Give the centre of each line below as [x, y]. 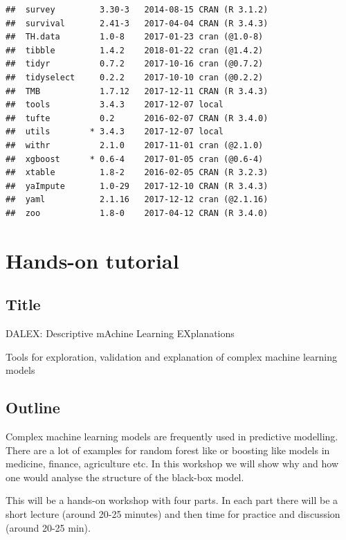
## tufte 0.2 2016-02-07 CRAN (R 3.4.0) [137, 118]
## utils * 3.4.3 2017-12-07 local [115, 132]
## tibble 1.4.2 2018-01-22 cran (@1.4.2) [135, 50]
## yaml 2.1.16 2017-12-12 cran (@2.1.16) [137, 200]
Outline [33, 407]
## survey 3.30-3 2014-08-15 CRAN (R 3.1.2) [137, 10]
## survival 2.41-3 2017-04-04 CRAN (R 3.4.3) [137, 23]
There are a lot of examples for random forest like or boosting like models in [168, 450]
